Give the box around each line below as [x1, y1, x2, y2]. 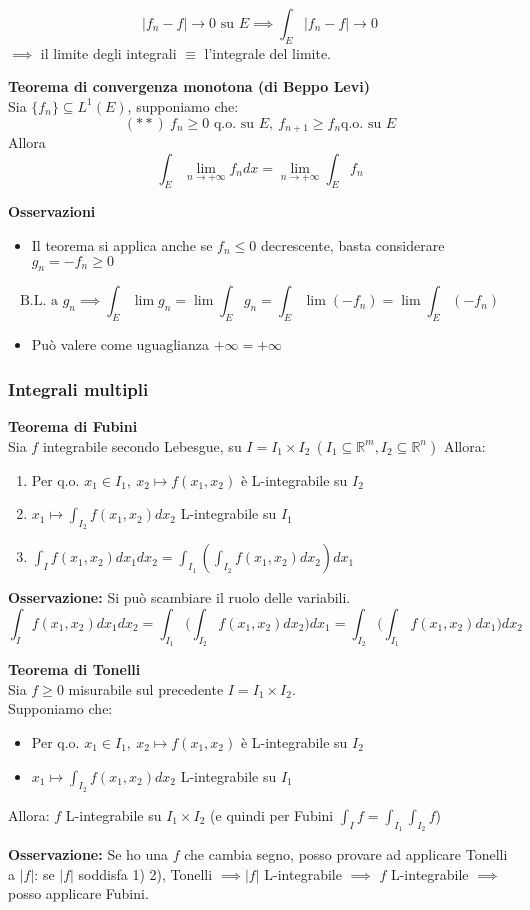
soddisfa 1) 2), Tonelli [78, 863, 213, 884]
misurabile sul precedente [68, 678, 224, 699]
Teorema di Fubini [8, 416, 138, 437]
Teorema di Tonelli [8, 659, 141, 680]
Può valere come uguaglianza [31, 334, 209, 355]
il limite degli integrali [40, 42, 177, 63]
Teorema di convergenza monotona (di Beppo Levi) [8, 76, 370, 97]
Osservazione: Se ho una [8, 843, 169, 864]
